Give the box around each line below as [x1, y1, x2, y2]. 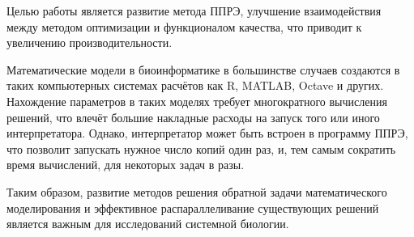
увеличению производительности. [6, 34, 173, 51]
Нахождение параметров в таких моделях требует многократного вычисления [6, 92, 387, 109]
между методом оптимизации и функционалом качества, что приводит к [6, 18, 362, 35]
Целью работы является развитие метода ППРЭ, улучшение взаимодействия [6, 2, 382, 19]
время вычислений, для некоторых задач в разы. [6, 156, 245, 173]
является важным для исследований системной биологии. [6, 215, 289, 232]
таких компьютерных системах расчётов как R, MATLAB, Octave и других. [6, 77, 384, 94]
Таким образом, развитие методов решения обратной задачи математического [6, 183, 387, 200]
